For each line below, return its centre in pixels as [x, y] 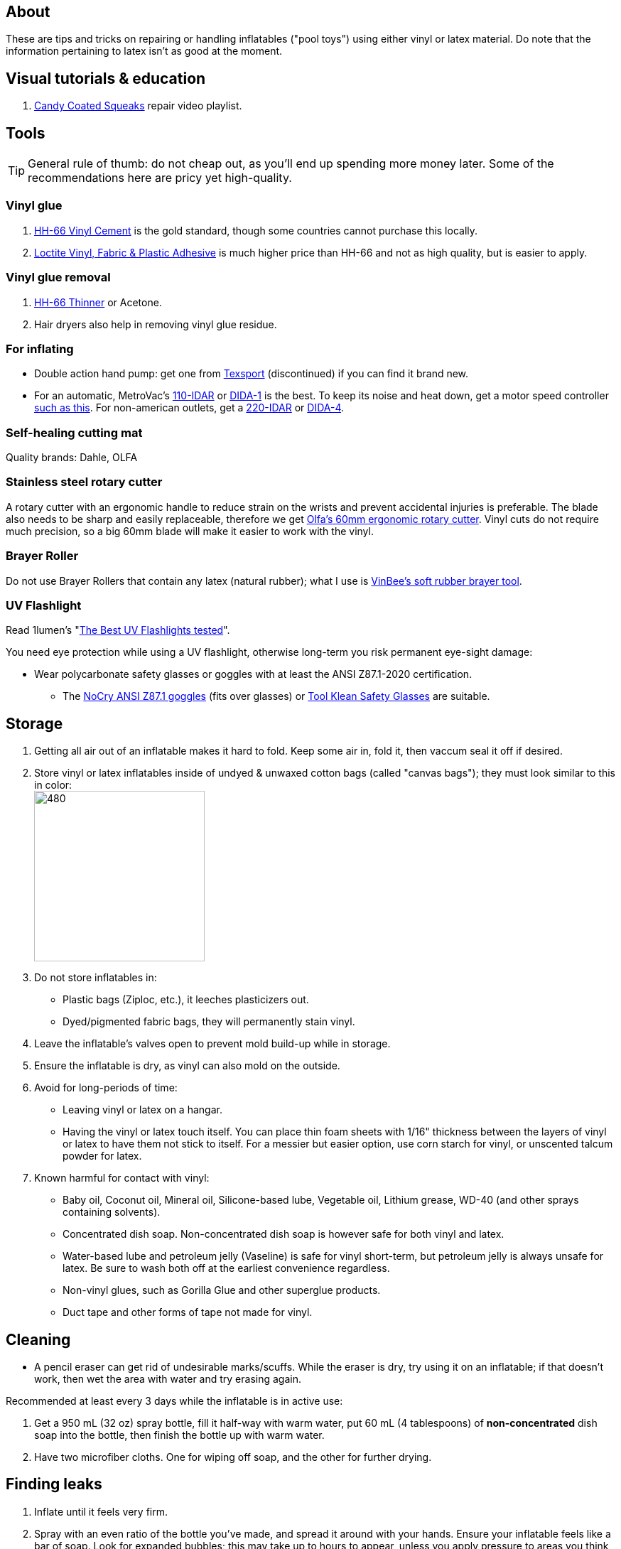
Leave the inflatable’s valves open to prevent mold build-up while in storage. [212, 1044]
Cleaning [38, 1339]
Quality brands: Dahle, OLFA [72, 458]
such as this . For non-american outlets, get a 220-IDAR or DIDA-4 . [189, 408]
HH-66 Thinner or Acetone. [98, 302]
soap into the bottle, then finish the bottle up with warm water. [179, 1435]
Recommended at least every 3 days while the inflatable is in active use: [174, 1401]
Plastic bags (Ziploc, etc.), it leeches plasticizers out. [186, 1000]
